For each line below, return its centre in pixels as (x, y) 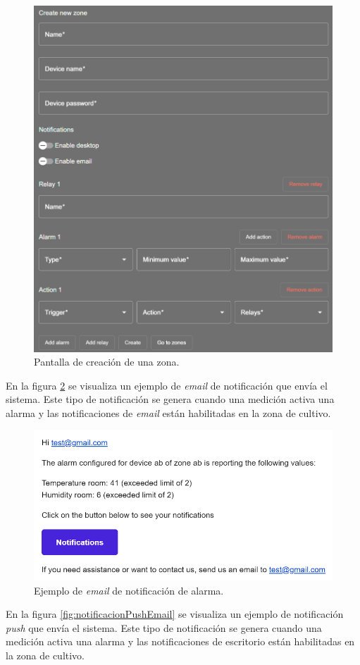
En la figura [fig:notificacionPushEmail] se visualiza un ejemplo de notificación (175, 614)
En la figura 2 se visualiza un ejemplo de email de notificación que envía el (167, 385)
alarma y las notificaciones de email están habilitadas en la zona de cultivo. (168, 413)
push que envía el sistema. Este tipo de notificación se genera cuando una (164, 627)
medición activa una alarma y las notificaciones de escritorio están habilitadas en (180, 641)
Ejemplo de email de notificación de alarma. (129, 590)
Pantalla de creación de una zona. (107, 362)
